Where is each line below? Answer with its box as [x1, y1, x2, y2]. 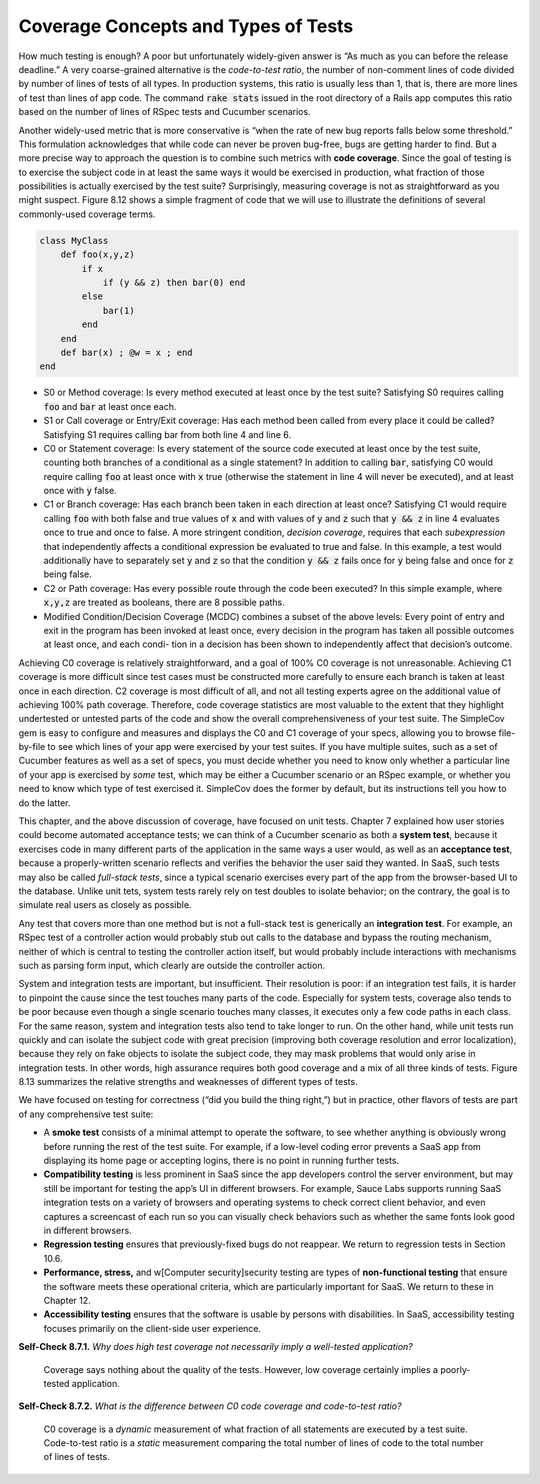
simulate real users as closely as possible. [18, 899, 192, 911]
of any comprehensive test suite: [18, 1108, 154, 1120]
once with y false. [43, 485, 117, 497]
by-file [18, 741, 46, 753]
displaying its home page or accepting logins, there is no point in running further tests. [43, 1155, 400, 1167]
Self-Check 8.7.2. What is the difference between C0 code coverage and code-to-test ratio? [18, 1400, 402, 1412]
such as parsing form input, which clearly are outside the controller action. [18, 959, 325, 971]
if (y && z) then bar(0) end [102, 277, 246, 288]
